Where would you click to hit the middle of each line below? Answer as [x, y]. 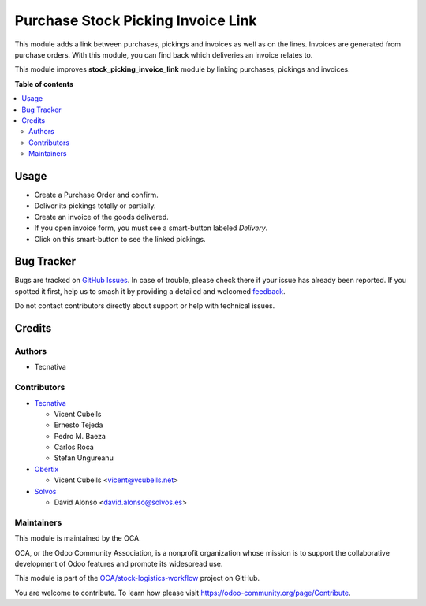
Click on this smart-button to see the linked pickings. [120, 239]
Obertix [47, 469]
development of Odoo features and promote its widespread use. [119, 563]
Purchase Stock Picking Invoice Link [136, 20]
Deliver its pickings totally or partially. [95, 206]
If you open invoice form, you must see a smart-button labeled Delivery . [151, 228]
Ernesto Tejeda [78, 425]
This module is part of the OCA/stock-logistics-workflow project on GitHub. [137, 578]
